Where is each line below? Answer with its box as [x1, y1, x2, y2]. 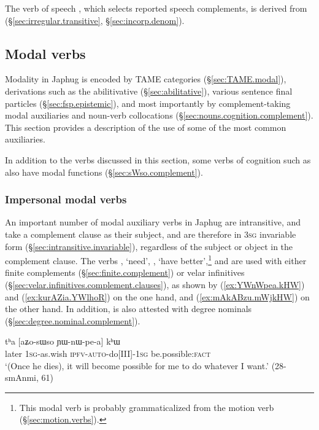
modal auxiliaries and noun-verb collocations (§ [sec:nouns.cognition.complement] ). [5, 109, 313, 122]
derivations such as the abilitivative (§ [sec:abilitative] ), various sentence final [5, 84, 293, 97]
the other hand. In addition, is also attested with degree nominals [5, 302, 252, 315]
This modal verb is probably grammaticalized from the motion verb [19, 401, 274, 413]
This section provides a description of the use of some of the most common [5, 120, 286, 133]
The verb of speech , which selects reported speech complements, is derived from [5, 2, 307, 14]
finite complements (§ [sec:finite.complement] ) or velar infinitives [5, 266, 245, 279]
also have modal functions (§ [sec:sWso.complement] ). [5, 165, 203, 178]
